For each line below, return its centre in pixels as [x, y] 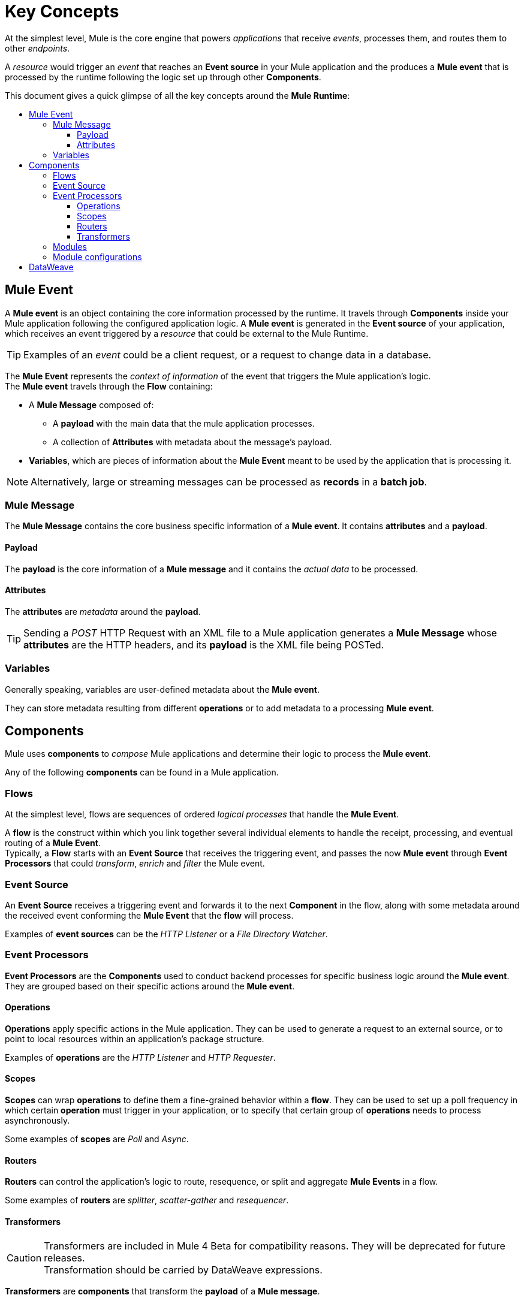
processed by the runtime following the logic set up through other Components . [163, 77]
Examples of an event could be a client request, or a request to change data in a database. [228, 354]
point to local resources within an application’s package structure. [135, 1039]
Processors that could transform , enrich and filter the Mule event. [135, 864]
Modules [70, 246]
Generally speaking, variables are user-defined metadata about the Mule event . [162, 689]
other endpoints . [37, 48]
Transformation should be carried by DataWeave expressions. [183, 1270]
